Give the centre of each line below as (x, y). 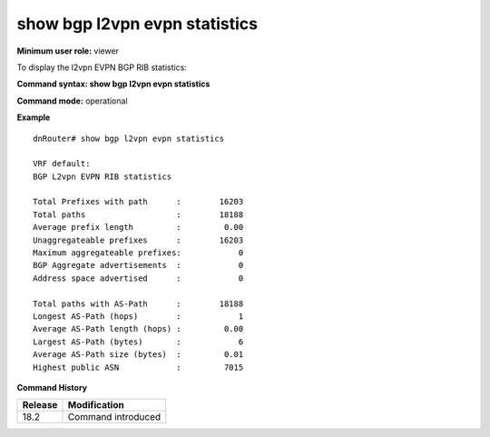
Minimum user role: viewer (68, 51)
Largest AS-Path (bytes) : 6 (138, 342)
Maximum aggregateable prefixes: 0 (138, 253)
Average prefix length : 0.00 (138, 228)
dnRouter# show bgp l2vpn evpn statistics (129, 138)
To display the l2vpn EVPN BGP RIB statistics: (102, 67)
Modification (96, 405)
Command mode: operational (72, 101)
